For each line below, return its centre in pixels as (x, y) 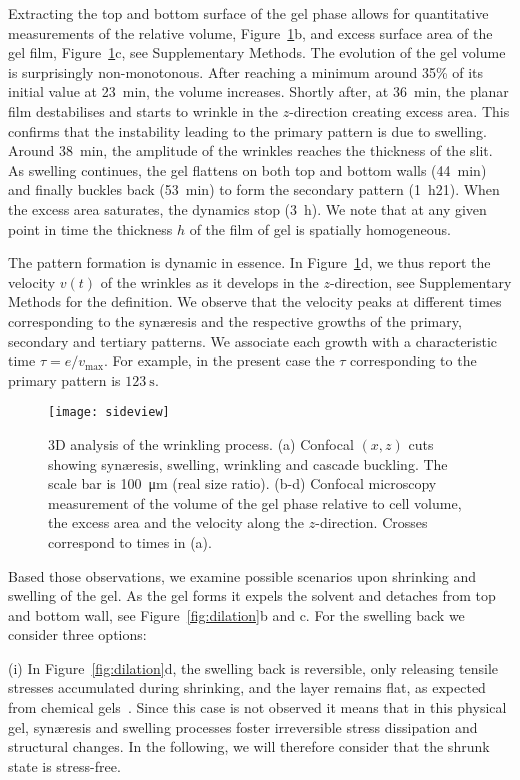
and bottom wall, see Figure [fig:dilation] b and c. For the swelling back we (236, 614)
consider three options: (77, 634)
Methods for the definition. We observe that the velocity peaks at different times (255, 301)
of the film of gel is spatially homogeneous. (320, 228)
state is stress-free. (64, 765)
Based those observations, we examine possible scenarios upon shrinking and (242, 575)
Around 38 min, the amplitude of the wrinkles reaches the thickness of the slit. (250, 150)
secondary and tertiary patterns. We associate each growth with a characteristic (253, 340)
